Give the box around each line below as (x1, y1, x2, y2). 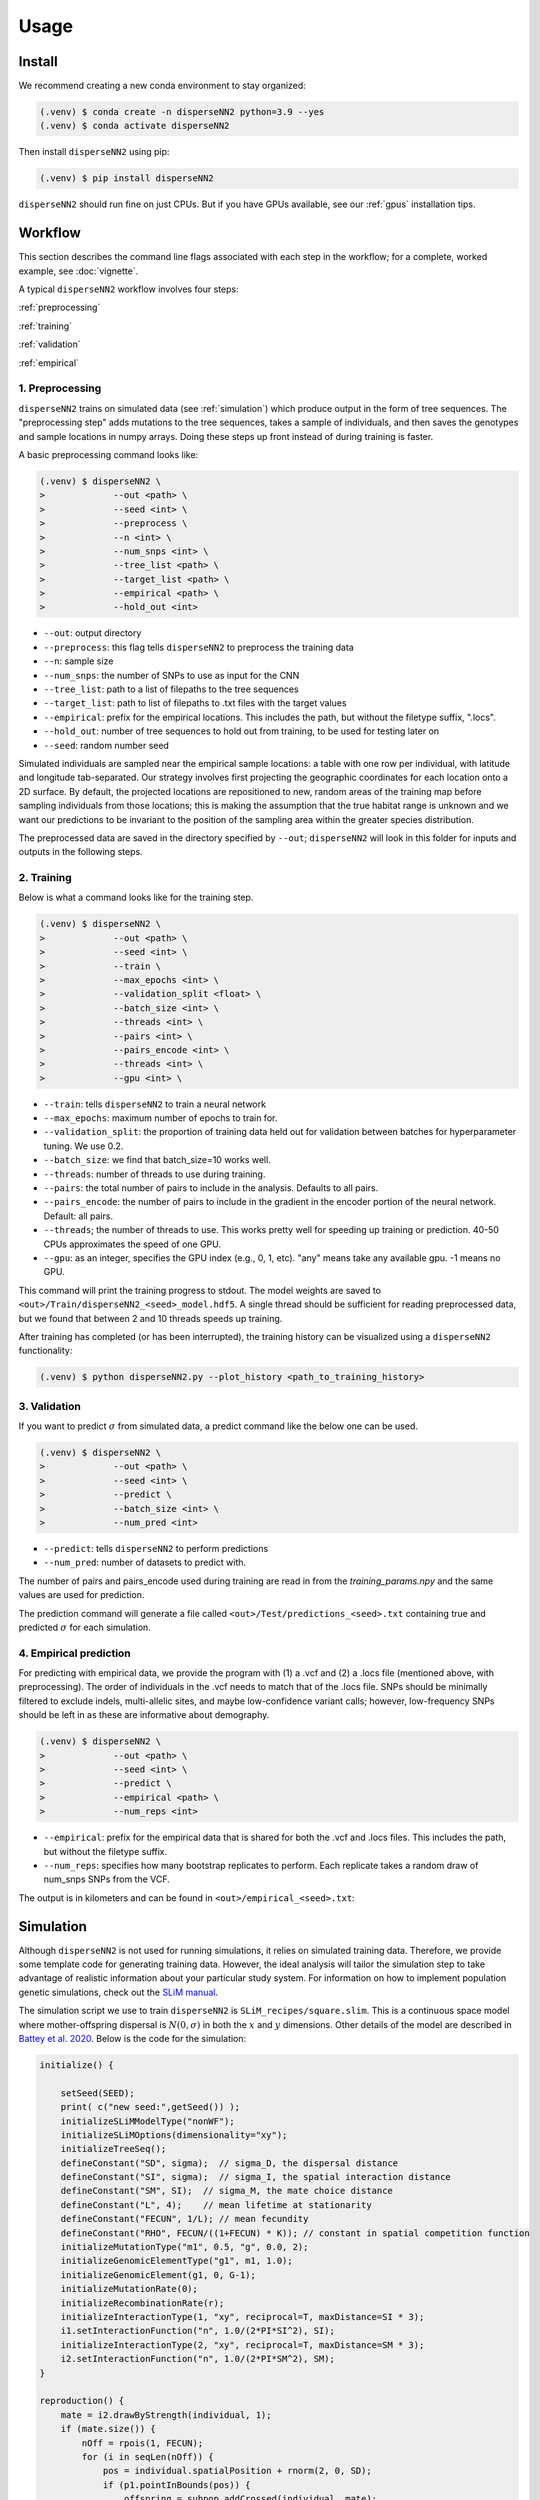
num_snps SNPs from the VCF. (43, 1873, 170, 1885)
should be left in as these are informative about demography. (18, 1709, 270, 1721)
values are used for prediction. (18, 1589, 145, 1601)
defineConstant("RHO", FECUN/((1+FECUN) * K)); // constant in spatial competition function (60, 2227, 530, 2239)
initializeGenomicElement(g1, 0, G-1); (60, 2269, 257, 2280)
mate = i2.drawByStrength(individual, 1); (60, 2409, 272, 2420)
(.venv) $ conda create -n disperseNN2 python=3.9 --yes (39, 106, 325, 118)
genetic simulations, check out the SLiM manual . (18, 1986, 219, 1998)
